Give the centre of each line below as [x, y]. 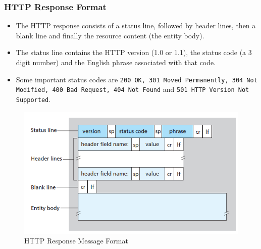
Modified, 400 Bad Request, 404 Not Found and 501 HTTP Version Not [133, 89]
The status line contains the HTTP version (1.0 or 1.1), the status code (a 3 [134, 52]
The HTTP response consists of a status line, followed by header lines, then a [136, 26]
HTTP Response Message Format [76, 241]
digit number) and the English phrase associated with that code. [116, 62]
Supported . [33, 99]
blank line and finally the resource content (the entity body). [110, 35]
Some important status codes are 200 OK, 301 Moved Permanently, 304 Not [137, 79]
